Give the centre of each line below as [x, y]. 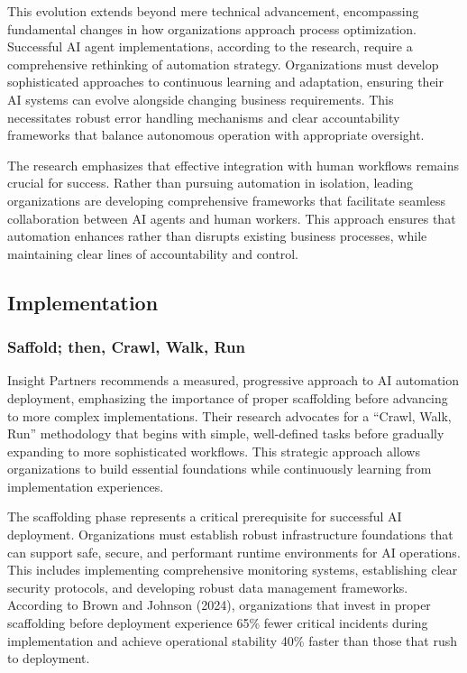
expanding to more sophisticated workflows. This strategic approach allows [214, 451]
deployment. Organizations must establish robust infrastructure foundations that [230, 535]
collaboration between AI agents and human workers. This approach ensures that [232, 218]
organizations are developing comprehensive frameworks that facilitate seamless [226, 200]
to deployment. [49, 658]
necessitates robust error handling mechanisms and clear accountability [204, 117]
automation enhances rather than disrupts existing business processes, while [217, 236]
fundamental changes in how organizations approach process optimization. [212, 28]
